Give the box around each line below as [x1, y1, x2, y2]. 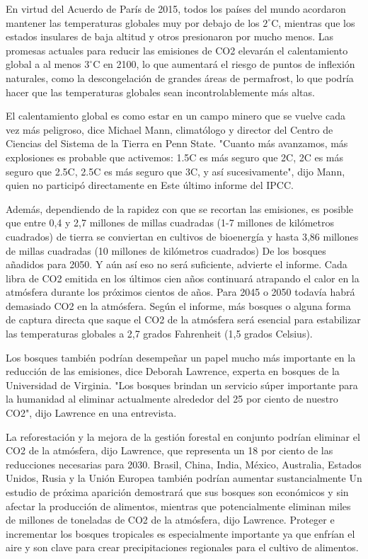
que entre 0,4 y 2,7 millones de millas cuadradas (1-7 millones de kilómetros [6, 215, 335, 230]
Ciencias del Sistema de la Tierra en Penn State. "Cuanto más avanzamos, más [6, 136, 348, 151]
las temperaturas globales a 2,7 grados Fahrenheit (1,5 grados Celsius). [6, 326, 313, 341]
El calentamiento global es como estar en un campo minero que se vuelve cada [6, 108, 345, 123]
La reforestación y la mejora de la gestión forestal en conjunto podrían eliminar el [6, 429, 360, 444]
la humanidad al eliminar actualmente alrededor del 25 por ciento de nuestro [6, 391, 338, 406]
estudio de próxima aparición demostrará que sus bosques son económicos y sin [6, 485, 349, 499]
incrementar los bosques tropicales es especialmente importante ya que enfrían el [6, 526, 355, 541]
